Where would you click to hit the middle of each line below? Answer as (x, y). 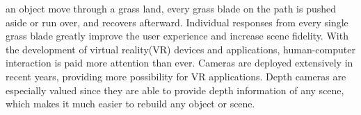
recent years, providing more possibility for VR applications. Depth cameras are (176, 76)
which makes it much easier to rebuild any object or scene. (130, 104)
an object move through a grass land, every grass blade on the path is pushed (171, 8)
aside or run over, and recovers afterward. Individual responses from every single (177, 22)
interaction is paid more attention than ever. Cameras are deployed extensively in (179, 63)
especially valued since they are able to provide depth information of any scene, (175, 90)
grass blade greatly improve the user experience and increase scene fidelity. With (177, 36)
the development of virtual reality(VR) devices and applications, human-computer (180, 49)
